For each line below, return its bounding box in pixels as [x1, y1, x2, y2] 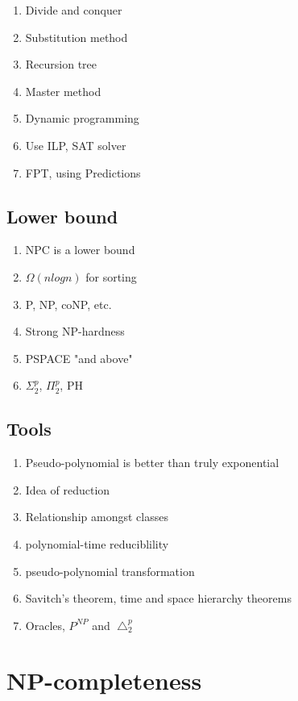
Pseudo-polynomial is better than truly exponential [25, 454, 279, 471]
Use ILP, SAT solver [25, 136, 126, 153]
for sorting [85, 268, 137, 285]
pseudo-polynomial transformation [25, 562, 195, 579]
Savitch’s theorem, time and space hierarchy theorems [25, 590, 292, 607]
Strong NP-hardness [25, 323, 125, 340]
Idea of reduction [25, 481, 110, 498]
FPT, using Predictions [25, 164, 141, 181]
